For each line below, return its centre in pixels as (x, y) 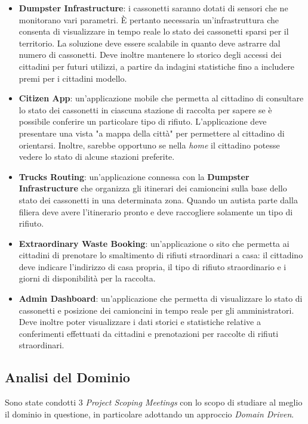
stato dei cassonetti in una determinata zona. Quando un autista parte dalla (158, 199)
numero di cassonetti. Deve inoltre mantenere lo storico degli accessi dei (150, 55)
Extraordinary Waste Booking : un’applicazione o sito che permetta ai (154, 243)
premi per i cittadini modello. (73, 78)
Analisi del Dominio (67, 377)
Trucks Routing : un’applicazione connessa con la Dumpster (134, 176)
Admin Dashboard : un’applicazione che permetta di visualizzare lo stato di (161, 298)
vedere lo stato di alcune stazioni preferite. (97, 157)
